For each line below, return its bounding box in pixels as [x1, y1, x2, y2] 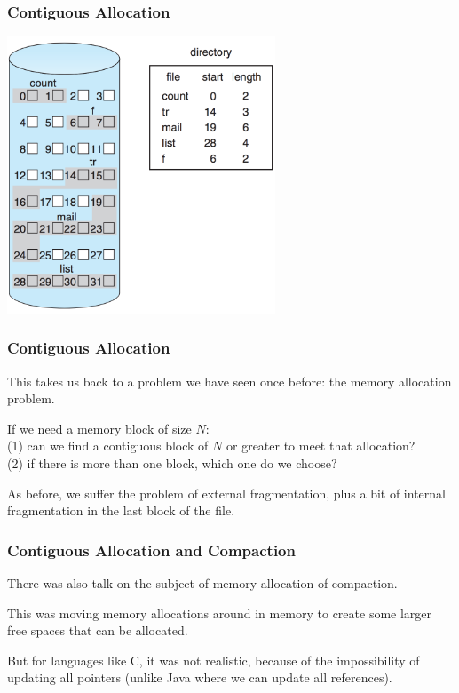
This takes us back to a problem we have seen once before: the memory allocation [7, 371, 452, 390]
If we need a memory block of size [7, 418, 192, 437]
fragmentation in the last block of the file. [7, 501, 235, 520]
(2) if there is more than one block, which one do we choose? [7, 454, 337, 473]
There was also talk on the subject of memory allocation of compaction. [7, 574, 398, 593]
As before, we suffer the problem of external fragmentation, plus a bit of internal [7, 483, 446, 502]
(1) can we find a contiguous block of [7, 436, 209, 455]
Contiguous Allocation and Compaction [7, 538, 296, 561]
